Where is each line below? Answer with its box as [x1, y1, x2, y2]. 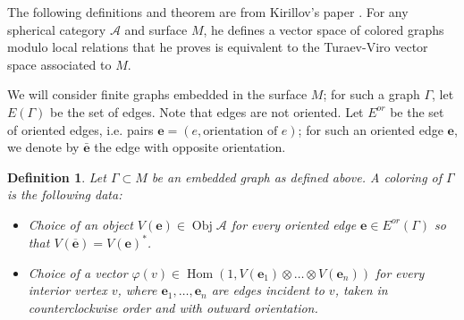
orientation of [203, 124, 278, 138]
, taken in [334, 281, 388, 299]
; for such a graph [323, 85, 420, 104]
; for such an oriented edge [298, 120, 443, 139]
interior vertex [28, 281, 107, 299]
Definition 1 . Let [7, 167, 106, 186]
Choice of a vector [28, 263, 128, 282]
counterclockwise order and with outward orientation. [28, 298, 318, 316]
